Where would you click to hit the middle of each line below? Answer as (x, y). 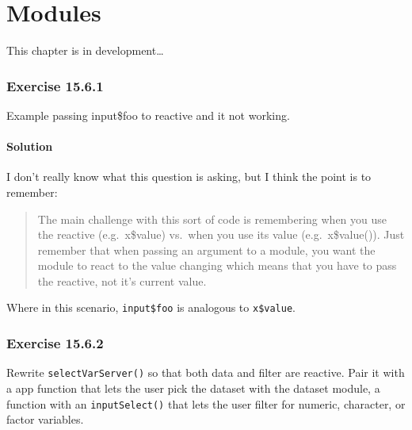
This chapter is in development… (85, 50)
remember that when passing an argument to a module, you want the (206, 250)
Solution (30, 146)
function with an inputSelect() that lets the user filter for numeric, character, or (206, 403)
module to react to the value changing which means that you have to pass (217, 265)
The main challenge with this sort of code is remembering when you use (212, 219)
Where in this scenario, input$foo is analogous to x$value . (151, 307)
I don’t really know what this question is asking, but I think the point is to (189, 177)
